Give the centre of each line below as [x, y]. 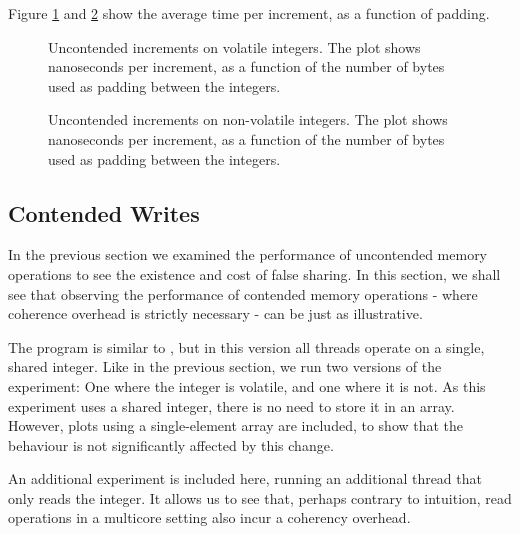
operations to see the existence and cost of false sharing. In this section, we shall [254, 273]
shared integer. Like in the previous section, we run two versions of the [225, 366]
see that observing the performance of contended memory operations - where [243, 293]
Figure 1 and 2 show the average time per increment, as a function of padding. [249, 13]
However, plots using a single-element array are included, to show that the [236, 425]
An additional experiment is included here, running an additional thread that [245, 478]
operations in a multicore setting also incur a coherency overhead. [209, 517]
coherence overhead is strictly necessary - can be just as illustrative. [215, 313]
